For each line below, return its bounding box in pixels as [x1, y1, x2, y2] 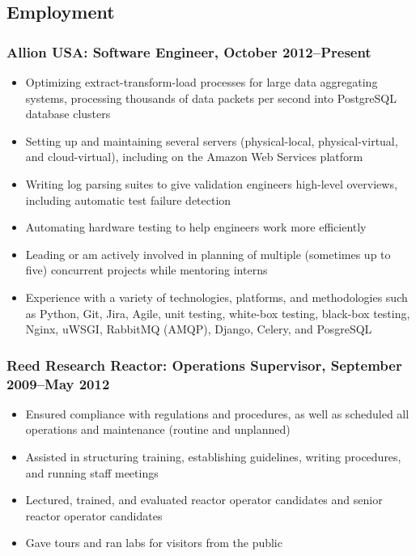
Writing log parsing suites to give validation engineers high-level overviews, [25, 175, 397, 192]
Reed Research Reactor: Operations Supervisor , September [6, 354, 402, 375]
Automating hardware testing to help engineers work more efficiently [25, 219, 367, 236]
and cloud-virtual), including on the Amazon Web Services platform [25, 148, 363, 165]
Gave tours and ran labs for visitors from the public [25, 534, 282, 551]
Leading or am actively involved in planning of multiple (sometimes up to [25, 245, 391, 262]
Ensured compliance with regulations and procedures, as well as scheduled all [25, 405, 410, 422]
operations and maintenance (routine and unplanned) [25, 421, 291, 438]
